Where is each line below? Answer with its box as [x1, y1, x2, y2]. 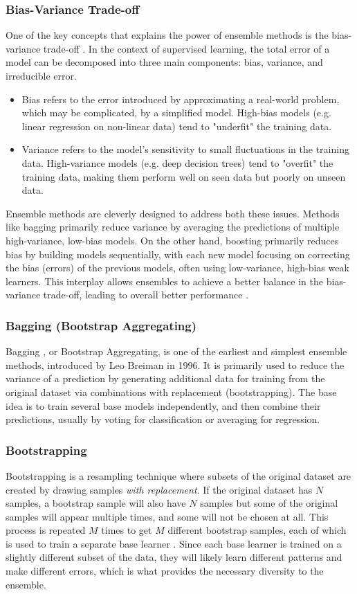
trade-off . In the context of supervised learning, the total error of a [43, 41, 330, 55]
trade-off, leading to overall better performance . [43, 287, 249, 302]
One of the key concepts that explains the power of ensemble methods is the [6, 28, 329, 42]
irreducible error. [6, 69, 77, 82]
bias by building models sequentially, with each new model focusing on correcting [6, 246, 350, 261]
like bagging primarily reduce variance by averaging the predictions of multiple [6, 219, 340, 234]
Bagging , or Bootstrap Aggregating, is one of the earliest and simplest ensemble [6, 344, 347, 359]
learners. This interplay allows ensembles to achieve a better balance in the [6, 273, 323, 288]
